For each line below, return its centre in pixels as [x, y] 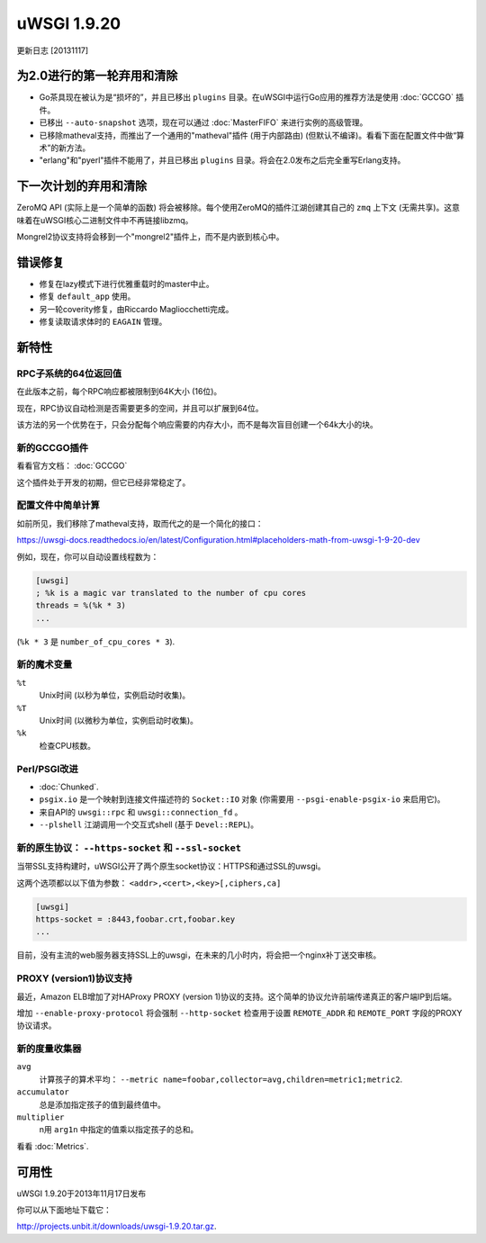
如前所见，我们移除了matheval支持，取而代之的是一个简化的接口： [140, 523]
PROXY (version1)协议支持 [74, 978]
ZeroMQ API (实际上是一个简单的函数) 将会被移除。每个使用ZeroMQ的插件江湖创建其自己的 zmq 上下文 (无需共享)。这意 [238, 208]
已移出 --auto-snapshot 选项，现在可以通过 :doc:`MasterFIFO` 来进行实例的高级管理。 [203, 122]
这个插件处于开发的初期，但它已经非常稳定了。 [103, 482]
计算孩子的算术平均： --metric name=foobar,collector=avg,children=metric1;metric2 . [221, 1079]
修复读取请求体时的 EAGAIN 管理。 [103, 322]
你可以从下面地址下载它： [64, 1210]
